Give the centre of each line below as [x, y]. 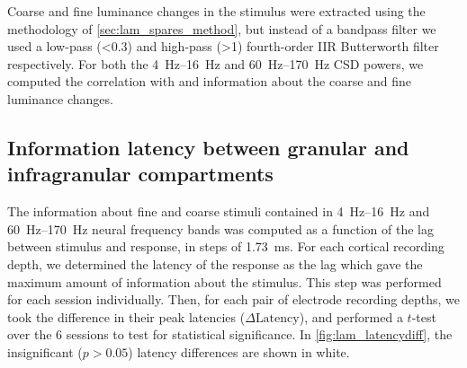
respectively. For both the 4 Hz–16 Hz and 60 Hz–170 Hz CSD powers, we [216, 63]
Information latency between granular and [208, 147]
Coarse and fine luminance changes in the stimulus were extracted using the [216, 11]
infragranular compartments [140, 174]
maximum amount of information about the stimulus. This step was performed [225, 281]
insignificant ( [45, 351]
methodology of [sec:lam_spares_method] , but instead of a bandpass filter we [222, 28]
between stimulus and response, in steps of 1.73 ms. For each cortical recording [226, 246]
